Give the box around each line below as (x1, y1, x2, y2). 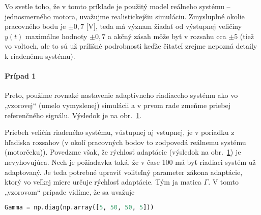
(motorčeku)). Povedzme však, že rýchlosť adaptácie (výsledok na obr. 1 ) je (5, 147, 241, 157)
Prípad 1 (5, 70, 36, 81)
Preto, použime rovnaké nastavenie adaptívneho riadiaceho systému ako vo (5, 90, 238, 100)
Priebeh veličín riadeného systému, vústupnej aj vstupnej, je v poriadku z (5, 127, 235, 137)
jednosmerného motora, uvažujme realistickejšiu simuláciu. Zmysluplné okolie (5, 11, 245, 21)
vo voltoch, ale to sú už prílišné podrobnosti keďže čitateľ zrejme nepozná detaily (5, 41, 257, 51)
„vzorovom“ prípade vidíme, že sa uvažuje (5, 186, 135, 197)
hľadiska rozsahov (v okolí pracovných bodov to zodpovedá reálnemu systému (5, 136, 246, 147)
